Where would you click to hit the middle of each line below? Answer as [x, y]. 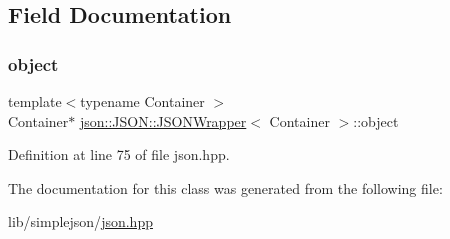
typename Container [142, 101]
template [35, 101]
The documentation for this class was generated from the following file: [225, 187]
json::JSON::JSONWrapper [163, 120]
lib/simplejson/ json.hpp [80, 221]
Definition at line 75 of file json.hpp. [119, 154]
